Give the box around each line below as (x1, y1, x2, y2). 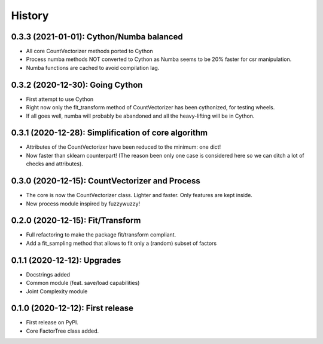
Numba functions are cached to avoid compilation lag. (26, 64, 160, 71)
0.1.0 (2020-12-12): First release (11, 303, 134, 314)
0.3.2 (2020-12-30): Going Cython (11, 79, 143, 90)
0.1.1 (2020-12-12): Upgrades (11, 255, 121, 265)
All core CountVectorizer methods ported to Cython (26, 48, 153, 55)
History (11, 9, 49, 22)
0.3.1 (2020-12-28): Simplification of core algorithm (11, 128, 208, 138)
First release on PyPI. (26, 319, 79, 326)
